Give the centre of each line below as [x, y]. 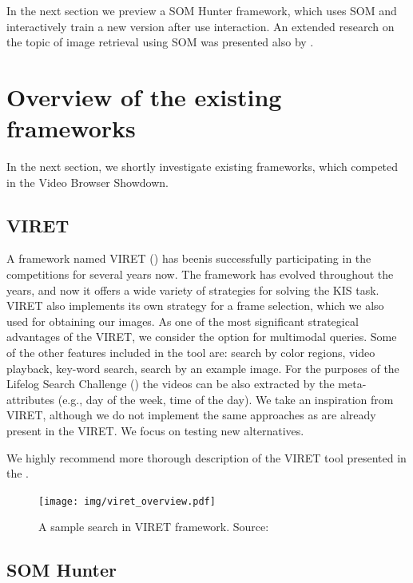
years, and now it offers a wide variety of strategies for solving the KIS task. [193, 290]
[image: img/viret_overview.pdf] [127, 501]
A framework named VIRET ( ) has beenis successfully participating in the [189, 258]
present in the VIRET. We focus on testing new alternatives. [155, 431]
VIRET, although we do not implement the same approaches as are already [191, 415]
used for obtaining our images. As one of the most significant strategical [183, 321]
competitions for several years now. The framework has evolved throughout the [200, 274]
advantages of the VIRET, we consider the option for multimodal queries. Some [202, 337]
